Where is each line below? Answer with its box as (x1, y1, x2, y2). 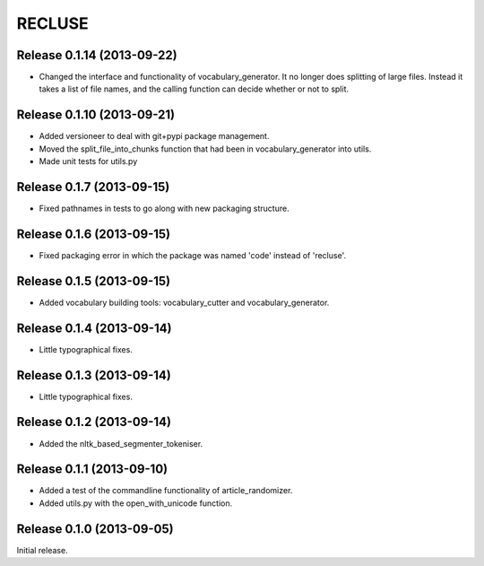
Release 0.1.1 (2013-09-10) (16, 462, 169, 477)
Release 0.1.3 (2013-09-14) (16, 368, 172, 383)
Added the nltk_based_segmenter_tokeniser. (39, 438, 203, 448)
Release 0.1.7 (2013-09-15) (16, 179, 170, 195)
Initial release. (16, 544, 68, 555)
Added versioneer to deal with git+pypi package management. (39, 131, 270, 142)
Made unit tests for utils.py (39, 156, 138, 167)
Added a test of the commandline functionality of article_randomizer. (39, 485, 293, 496)
